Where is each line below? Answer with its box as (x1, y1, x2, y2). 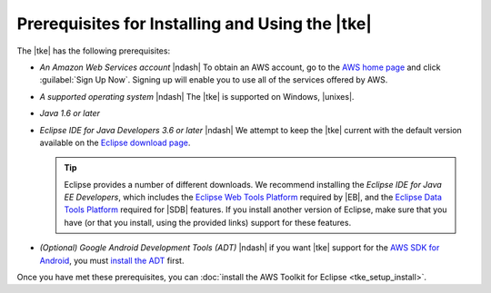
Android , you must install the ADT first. (39, 255, 185, 266)
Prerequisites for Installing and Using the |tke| (16, 14, 373, 34)
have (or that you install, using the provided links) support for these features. (64, 217, 352, 228)
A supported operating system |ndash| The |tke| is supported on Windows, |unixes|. (39, 91, 355, 102)
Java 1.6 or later (39, 108, 100, 119)
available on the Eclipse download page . (39, 137, 191, 148)
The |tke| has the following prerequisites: (16, 45, 171, 56)
